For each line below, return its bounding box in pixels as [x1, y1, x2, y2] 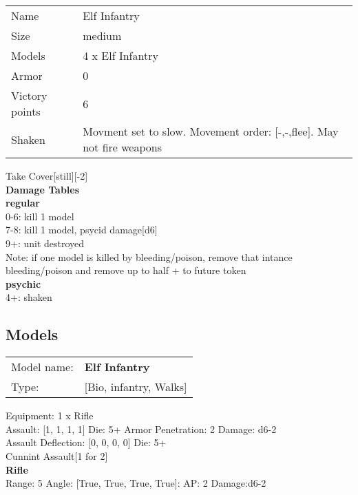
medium [83, 28, 122, 43]
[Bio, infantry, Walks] [84, 379, 187, 395]
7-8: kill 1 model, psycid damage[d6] [6, 222, 158, 237]
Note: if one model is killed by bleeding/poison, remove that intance [6, 249, 293, 264]
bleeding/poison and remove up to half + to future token [6, 263, 246, 277]
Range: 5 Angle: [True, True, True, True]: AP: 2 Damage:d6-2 [6, 476, 266, 490]
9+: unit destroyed [6, 235, 85, 250]
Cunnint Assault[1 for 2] [6, 448, 108, 463]
